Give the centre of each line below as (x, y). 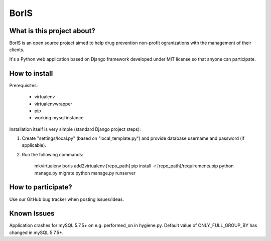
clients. (17, 50)
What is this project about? (52, 31)
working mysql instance (59, 118)
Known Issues (32, 214)
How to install (31, 73)
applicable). (34, 145)
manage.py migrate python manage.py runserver (85, 173)
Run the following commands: (53, 154)
